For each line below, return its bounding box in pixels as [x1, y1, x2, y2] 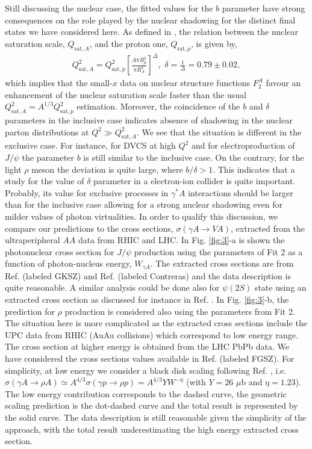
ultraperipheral [5, 234, 60, 246]
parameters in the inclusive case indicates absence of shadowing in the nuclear [5, 114, 293, 126]
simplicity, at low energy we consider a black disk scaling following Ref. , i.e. [5, 364, 287, 376]
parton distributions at [5, 125, 89, 138]
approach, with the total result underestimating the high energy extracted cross [5, 423, 299, 435]
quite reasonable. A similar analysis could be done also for [5, 281, 220, 294]
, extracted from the [231, 221, 305, 234]
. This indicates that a [213, 163, 295, 175]
